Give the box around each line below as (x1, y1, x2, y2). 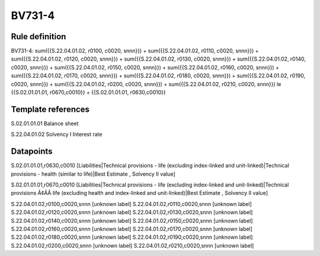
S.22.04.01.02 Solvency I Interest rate (11, 131, 103, 138)
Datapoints (11, 146, 53, 157)
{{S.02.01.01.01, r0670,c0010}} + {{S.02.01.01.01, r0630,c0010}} (11, 89, 166, 96)
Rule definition (11, 31, 66, 42)
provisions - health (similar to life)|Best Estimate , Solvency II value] (11, 170, 176, 178)
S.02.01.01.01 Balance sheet (11, 119, 79, 127)
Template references (11, 104, 90, 114)
